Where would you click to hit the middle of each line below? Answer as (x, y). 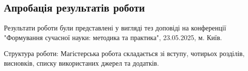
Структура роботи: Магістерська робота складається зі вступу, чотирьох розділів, (124, 53)
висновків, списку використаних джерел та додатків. (81, 63)
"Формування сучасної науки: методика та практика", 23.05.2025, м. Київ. (113, 37)
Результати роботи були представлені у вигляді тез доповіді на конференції (115, 28)
